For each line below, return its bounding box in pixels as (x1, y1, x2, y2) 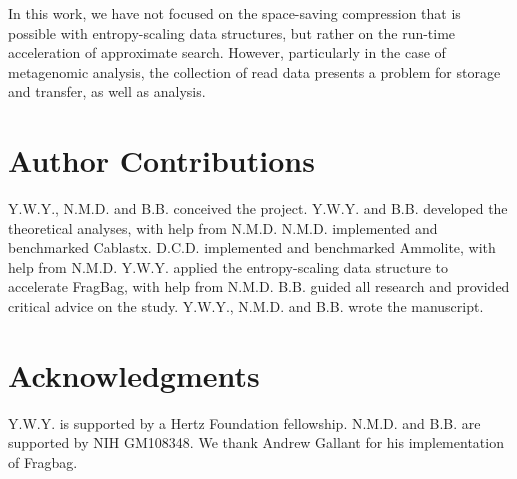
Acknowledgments (8, 354, 260, 395)
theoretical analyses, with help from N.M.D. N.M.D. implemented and (8, 217, 438, 238)
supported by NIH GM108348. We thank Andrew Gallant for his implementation (8, 432, 504, 453)
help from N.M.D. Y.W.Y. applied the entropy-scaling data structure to (8, 256, 448, 277)
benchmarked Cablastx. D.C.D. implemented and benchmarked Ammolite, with (8, 237, 496, 258)
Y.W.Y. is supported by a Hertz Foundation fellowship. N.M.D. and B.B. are (8, 412, 481, 433)
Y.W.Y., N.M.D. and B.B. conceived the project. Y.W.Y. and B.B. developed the (8, 198, 508, 219)
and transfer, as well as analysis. (8, 81, 206, 102)
